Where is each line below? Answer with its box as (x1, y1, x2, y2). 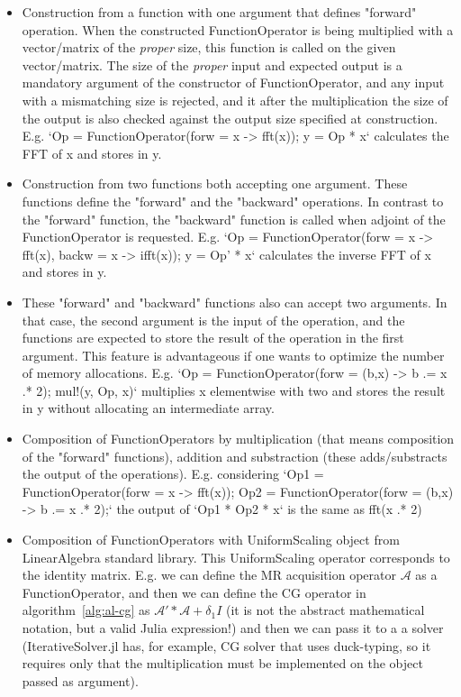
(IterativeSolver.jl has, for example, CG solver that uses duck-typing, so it (22, 636, 431, 655)
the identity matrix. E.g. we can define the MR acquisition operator (22, 565, 396, 584)
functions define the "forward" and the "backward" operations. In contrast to (22, 191, 444, 210)
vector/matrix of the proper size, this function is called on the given (22, 38, 396, 57)
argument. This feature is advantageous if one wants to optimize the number (22, 345, 445, 364)
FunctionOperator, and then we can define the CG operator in (22, 582, 366, 601)
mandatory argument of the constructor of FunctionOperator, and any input (22, 73, 445, 92)
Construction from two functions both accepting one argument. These (22, 174, 408, 193)
